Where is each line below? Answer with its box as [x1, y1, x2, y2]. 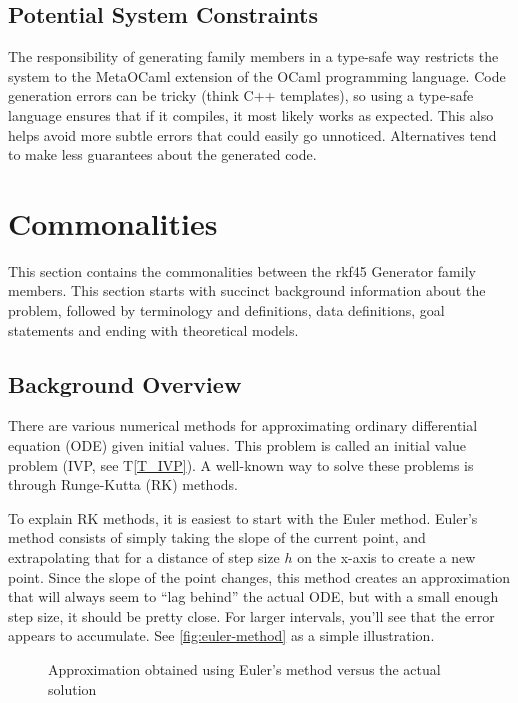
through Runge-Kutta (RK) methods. [8, 474, 238, 495]
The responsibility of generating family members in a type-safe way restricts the [8, 46, 499, 67]
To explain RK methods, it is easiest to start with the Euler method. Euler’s [8, 507, 478, 528]
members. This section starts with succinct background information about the [8, 280, 486, 301]
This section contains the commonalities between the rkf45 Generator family [8, 260, 476, 281]
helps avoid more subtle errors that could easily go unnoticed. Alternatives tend [8, 124, 497, 145]
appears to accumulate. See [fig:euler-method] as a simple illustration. [8, 625, 435, 646]
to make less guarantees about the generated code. [8, 144, 317, 165]
